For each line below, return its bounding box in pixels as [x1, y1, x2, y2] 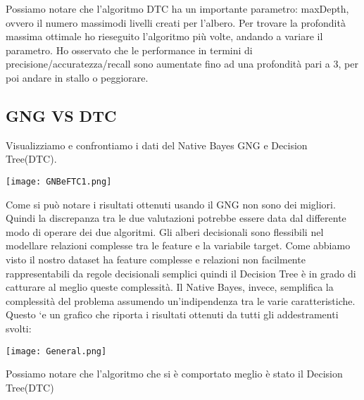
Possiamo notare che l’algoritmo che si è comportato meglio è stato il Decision [6, 366, 343, 381]
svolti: [6, 320, 32, 335]
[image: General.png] [6, 346, 107, 356]
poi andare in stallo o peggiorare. [6, 70, 149, 85]
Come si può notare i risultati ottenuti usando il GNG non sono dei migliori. [6, 196, 336, 211]
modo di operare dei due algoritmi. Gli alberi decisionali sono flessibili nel [6, 224, 324, 239]
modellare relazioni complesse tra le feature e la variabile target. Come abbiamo [6, 238, 351, 253]
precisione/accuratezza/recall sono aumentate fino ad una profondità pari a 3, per [6, 56, 358, 71]
